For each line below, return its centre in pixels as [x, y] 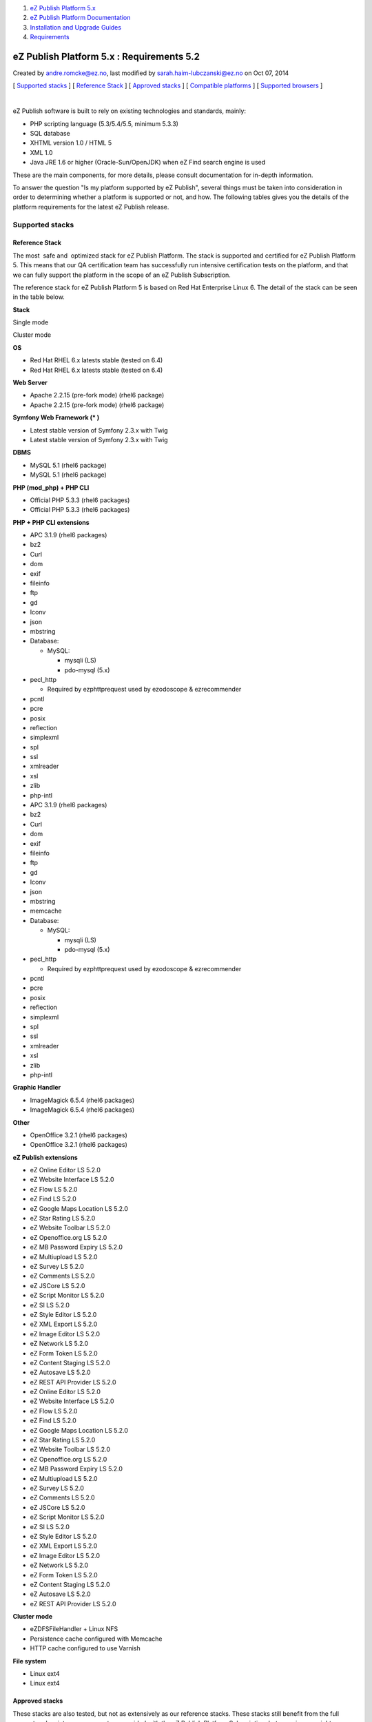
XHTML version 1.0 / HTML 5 [71, 143]
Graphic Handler [37, 1088]
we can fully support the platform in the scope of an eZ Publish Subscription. [122, 275]
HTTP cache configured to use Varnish [85, 1648]
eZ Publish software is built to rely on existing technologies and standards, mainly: [129, 111]
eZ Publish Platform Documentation [80, 18]
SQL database [50, 134]
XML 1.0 [41, 152]
